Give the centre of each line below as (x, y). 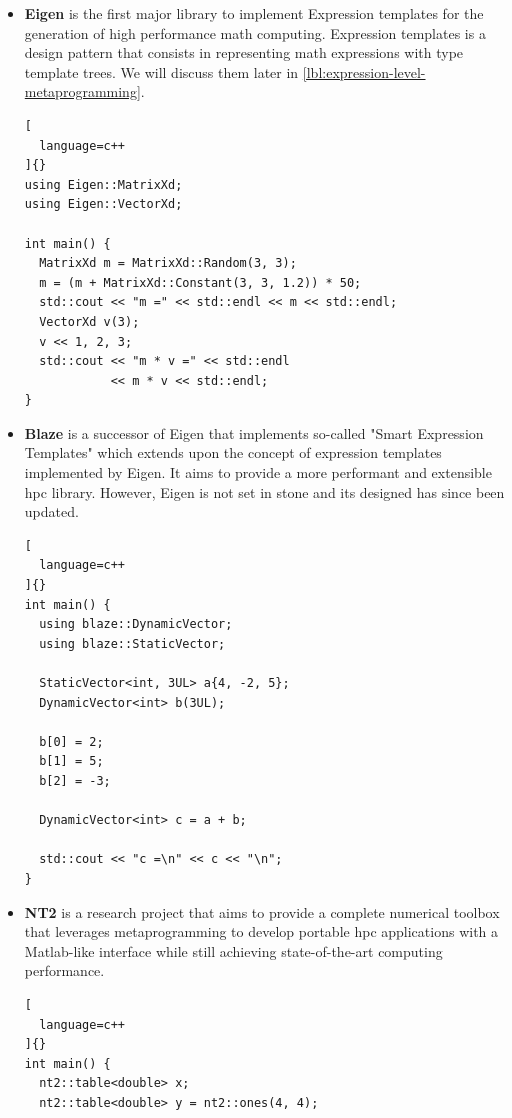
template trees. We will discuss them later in (161, 71)
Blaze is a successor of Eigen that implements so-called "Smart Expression (254, 432)
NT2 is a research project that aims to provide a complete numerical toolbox (262, 911)
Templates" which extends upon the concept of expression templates (233, 452)
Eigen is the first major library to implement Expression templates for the (254, 13)
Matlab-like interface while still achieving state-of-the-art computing (233, 950)
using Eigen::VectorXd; (103, 204)
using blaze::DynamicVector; (136, 624)
